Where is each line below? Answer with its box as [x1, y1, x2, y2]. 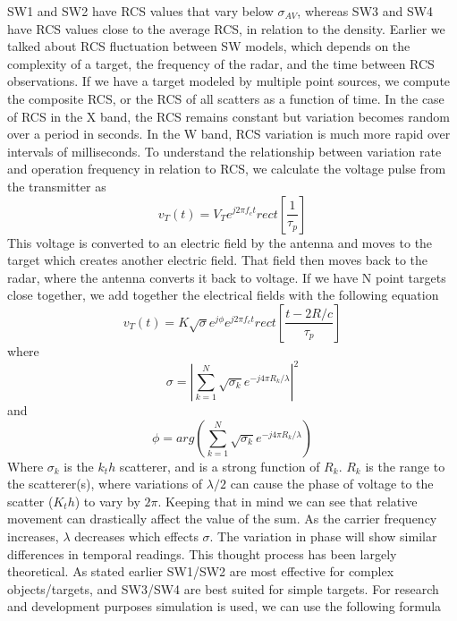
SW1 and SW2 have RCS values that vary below [7, 2, 274, 20]
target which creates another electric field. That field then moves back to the [7, 251, 428, 269]
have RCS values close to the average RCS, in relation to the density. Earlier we [7, 19, 445, 38]
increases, [7, 526, 59, 545]
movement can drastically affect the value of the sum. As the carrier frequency [7, 509, 437, 528]
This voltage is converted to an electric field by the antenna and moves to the [7, 233, 433, 251]
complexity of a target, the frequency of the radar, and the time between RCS [7, 54, 435, 72]
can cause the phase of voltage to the [230, 474, 434, 493]
